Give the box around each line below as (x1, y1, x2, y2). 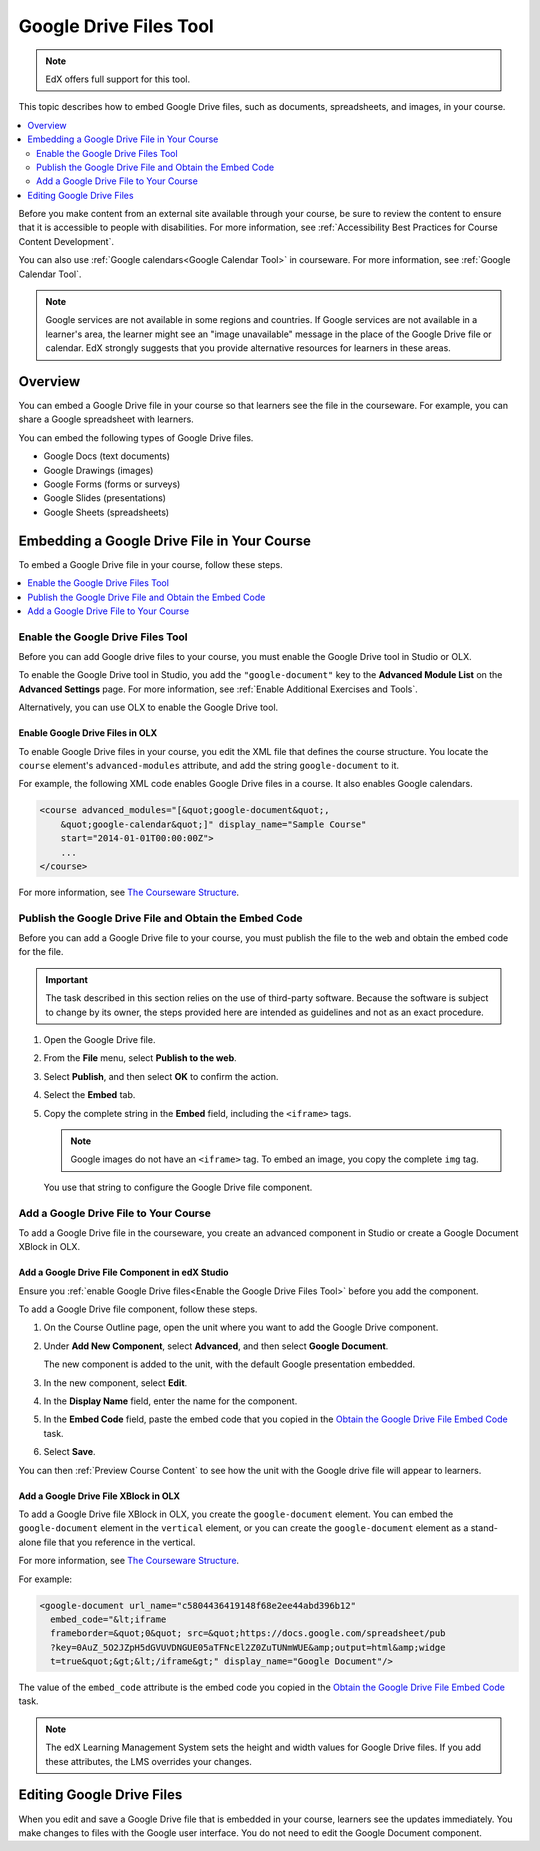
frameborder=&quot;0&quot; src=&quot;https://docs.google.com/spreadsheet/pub (50, 1628, 446, 1639)
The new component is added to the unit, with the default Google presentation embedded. (43, 1358, 416, 1370)
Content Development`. (18, 235, 115, 247)
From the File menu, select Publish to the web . (43, 1052, 237, 1064)
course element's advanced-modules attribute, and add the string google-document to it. (18, 760, 400, 771)
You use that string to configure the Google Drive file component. (43, 1181, 313, 1193)
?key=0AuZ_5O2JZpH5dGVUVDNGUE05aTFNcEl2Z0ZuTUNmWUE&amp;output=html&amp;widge (50, 1641, 446, 1653)
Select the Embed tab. (43, 1089, 136, 1101)
